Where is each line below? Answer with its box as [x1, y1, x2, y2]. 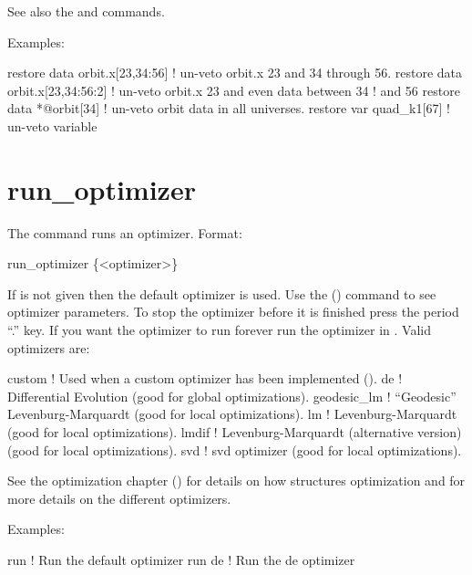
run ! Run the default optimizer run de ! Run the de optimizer [7, 550, 355, 569]
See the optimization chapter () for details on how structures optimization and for [7, 471, 466, 490]
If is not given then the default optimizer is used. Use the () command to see [7, 284, 436, 303]
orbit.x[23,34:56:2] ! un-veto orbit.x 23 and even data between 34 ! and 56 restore [7, 80, 460, 99]
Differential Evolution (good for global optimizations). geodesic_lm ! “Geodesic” [7, 386, 457, 405]
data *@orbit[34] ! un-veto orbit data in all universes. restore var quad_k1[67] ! [7, 99, 450, 118]
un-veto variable [7, 116, 97, 135]
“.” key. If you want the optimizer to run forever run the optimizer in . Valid [7, 320, 431, 340]
